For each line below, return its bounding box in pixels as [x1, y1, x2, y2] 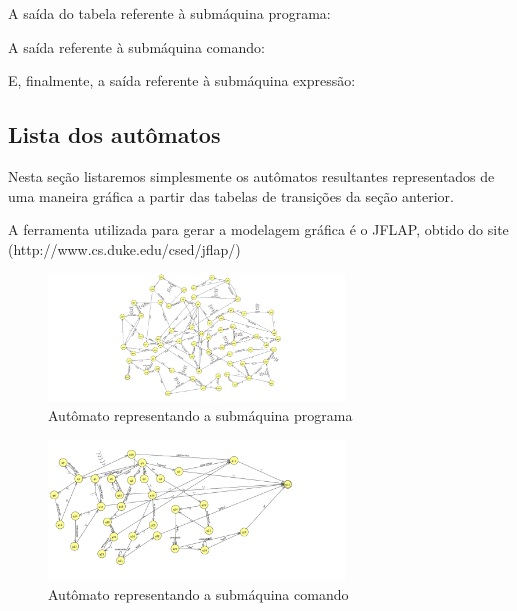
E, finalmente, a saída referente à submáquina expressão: [8, 70, 356, 91]
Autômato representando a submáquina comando [48, 584, 349, 605]
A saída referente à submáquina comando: [8, 36, 265, 57]
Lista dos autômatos [8, 119, 221, 150]
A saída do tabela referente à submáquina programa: [8, 3, 331, 23]
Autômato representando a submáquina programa [48, 405, 353, 426]
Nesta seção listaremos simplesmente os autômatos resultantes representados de [8, 165, 495, 186]
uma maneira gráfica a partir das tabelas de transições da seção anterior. [8, 185, 454, 206]
